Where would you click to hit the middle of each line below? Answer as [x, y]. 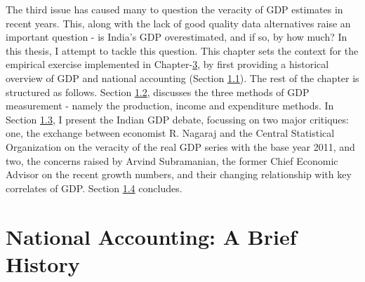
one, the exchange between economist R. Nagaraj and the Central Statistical [170, 133]
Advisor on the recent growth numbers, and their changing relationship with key [179, 174]
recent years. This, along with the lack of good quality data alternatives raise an [178, 23]
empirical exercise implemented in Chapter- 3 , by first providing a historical [167, 64]
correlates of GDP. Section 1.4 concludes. [94, 188]
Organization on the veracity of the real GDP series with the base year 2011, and [180, 146]
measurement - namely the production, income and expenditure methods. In [170, 106]
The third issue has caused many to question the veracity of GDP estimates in [174, 9]
